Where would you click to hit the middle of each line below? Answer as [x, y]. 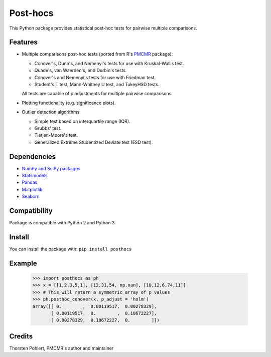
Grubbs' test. [48, 128]
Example [23, 263]
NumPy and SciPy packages [51, 168]
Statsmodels [35, 176]
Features [23, 42]
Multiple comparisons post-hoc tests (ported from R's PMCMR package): [97, 54]
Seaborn [31, 197]
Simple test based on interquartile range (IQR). [82, 121]
